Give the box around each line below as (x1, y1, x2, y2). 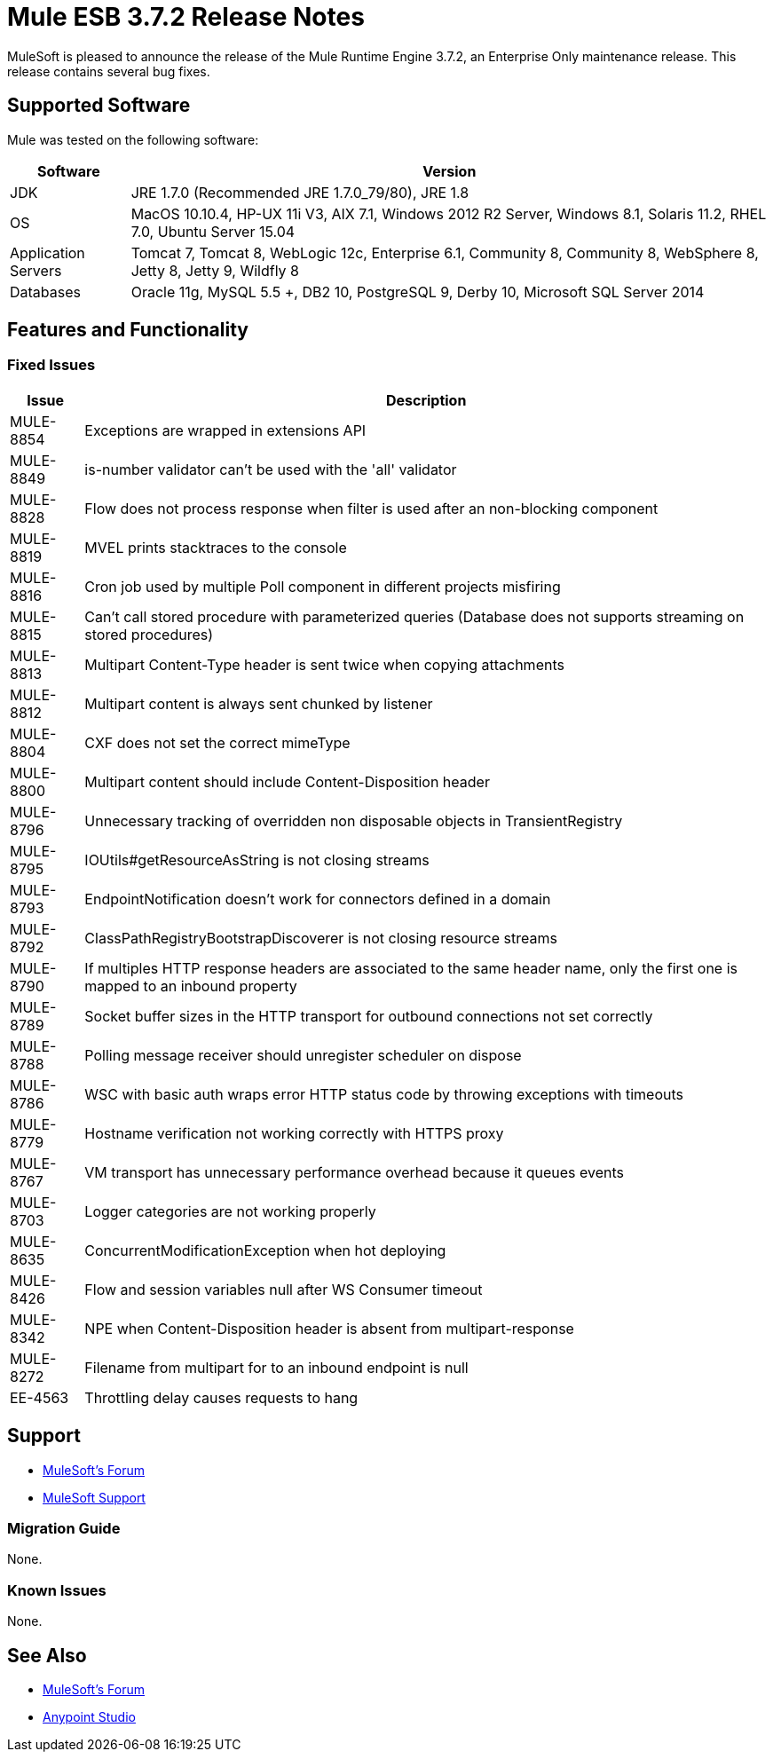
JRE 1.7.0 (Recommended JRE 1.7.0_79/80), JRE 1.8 (130, 183, 469, 201)
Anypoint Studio (43, 1709, 136, 1724)
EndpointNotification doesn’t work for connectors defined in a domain (84, 889, 551, 908)
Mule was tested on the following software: (7, 131, 259, 147)
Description (385, 390, 467, 409)
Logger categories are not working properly (84, 1202, 376, 1220)
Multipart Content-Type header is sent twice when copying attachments (84, 655, 564, 674)
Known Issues (7, 1581, 106, 1599)
